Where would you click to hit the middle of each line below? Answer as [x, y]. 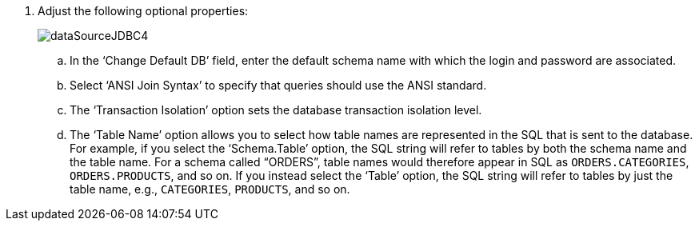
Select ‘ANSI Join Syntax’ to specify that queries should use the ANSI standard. [278, 85]
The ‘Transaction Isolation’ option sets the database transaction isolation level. [276, 110]
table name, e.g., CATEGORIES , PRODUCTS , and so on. [210, 189]
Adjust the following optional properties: [143, 11]
